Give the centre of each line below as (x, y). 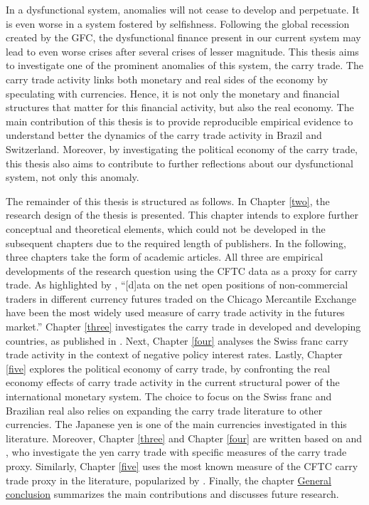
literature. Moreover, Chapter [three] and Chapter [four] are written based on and (184, 438)
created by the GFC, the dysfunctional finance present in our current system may (183, 37)
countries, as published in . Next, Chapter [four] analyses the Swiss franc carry (177, 340)
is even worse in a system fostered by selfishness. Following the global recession (178, 23)
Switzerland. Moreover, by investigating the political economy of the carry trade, (182, 149)
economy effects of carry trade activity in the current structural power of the (173, 382)
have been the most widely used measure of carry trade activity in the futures (175, 312)
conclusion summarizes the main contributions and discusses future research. (172, 494)
